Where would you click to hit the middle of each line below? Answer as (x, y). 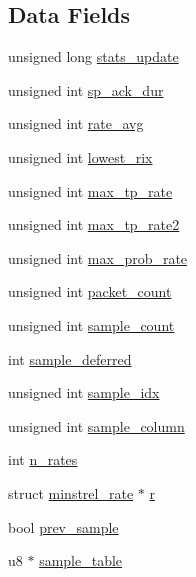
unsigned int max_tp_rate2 (94, 224)
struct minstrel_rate (71, 492)
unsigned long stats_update (93, 56)
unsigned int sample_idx (84, 392)
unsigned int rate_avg (76, 123)
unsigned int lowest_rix (80, 156)
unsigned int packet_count (90, 291)
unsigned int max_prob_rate (98, 257)
